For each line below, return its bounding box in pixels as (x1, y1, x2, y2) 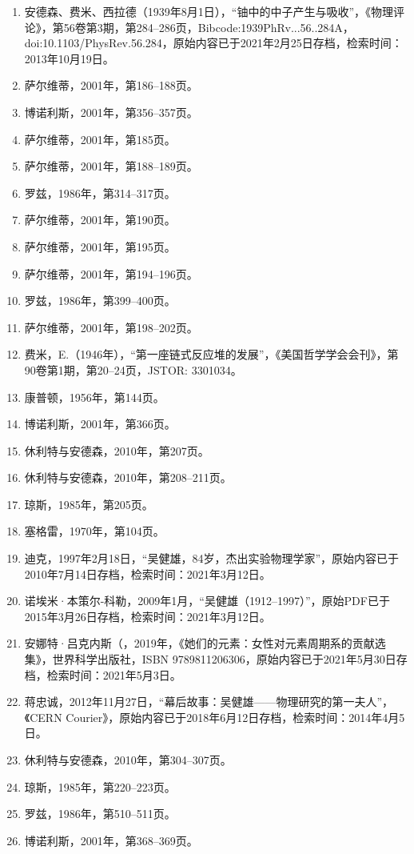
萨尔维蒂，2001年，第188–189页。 (24, 158, 198, 174)
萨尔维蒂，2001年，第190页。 (24, 211, 176, 228)
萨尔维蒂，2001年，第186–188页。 (24, 77, 198, 94)
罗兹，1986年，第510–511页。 (24, 805, 176, 822)
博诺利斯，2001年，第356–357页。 (24, 103, 198, 120)
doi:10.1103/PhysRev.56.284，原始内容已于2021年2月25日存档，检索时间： (24, 34, 403, 51)
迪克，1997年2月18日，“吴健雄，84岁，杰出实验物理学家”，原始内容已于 (24, 550, 400, 567)
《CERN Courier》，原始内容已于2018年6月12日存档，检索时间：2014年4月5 (24, 708, 405, 725)
